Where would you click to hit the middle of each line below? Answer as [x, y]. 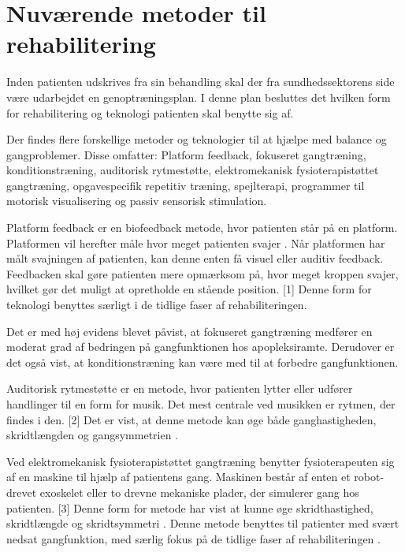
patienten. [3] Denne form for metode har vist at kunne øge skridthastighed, [190, 507]
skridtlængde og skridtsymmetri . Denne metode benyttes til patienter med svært [203, 523]
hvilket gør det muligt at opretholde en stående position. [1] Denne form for [189, 289]
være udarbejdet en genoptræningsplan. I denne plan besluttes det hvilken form [199, 97]
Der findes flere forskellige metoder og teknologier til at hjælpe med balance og [197, 139]
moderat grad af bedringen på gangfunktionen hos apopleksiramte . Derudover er [201, 347]
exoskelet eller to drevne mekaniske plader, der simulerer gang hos [199, 492]
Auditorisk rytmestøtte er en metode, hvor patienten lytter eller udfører [180, 388]
